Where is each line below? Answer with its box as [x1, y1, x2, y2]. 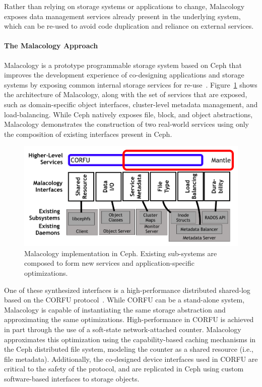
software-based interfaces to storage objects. [4, 373, 140, 383]
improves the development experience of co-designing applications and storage [4, 69, 244, 80]
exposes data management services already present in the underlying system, [4, 11, 241, 21]
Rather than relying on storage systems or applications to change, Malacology [4, 1, 245, 11]
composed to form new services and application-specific [24, 258, 194, 268]
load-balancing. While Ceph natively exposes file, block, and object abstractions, [4, 109, 253, 119]
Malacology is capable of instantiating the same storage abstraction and [4, 304, 226, 315]
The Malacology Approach [4, 40, 98, 51]
